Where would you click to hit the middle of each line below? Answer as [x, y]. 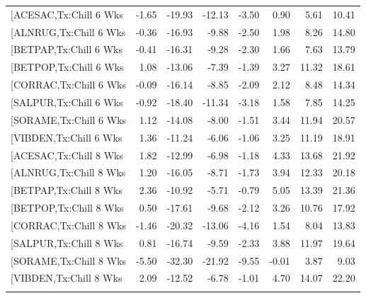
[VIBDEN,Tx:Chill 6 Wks [67, 137]
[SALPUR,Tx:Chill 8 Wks [67, 242]
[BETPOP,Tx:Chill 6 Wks [67, 67]
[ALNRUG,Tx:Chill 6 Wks [68, 31]
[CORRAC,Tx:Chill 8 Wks [69, 225]
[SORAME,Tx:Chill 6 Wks [69, 119]
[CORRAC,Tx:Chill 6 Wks [69, 85]
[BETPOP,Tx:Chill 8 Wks [67, 208]
